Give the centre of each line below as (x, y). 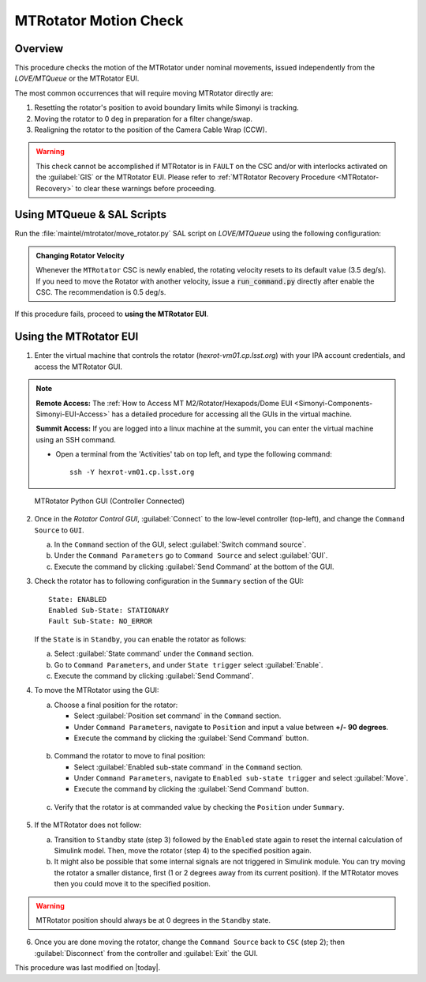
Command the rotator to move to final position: (130, 756)
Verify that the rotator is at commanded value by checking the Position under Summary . (199, 807)
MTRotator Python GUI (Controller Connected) (110, 501)
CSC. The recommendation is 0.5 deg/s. (101, 292)
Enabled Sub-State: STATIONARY (109, 610)
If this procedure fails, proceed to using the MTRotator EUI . (112, 314)
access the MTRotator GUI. (78, 367)
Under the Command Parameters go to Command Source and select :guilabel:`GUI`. (191, 555)
